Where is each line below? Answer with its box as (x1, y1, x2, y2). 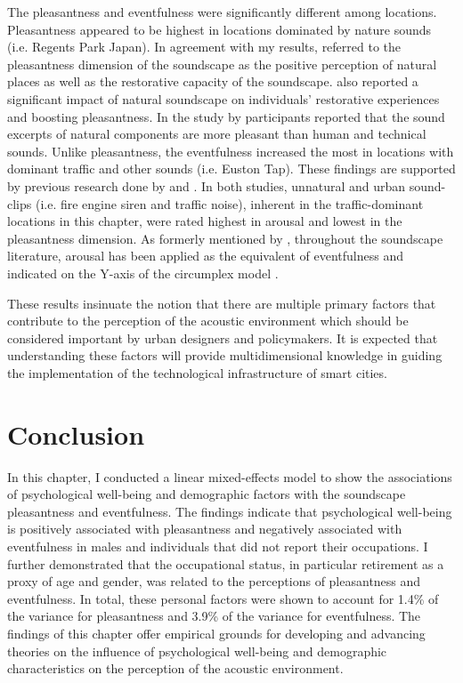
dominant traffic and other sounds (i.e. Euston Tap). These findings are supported (7, 159, 456, 178)
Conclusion (7, 415, 145, 452)
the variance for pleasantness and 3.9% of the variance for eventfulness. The (7, 607, 421, 625)
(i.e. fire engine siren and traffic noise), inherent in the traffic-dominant (35, 194, 424, 213)
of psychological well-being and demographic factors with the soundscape (7, 485, 406, 503)
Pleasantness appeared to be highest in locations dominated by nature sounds (7, 20, 432, 38)
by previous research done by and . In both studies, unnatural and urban (7, 176, 406, 195)
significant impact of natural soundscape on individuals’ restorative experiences (7, 89, 440, 108)
